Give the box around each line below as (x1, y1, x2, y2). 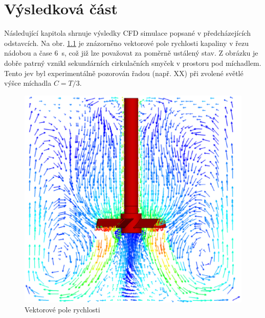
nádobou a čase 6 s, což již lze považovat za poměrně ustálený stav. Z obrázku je (4, 47, 258, 58)
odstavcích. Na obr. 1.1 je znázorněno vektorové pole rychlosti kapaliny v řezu (4, 37, 249, 48)
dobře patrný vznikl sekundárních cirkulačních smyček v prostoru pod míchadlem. (4, 57, 261, 68)
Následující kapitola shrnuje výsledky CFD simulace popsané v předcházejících (4, 28, 251, 38)
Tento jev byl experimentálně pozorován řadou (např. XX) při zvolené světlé (4, 67, 244, 78)
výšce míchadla (4, 78, 52, 88)
